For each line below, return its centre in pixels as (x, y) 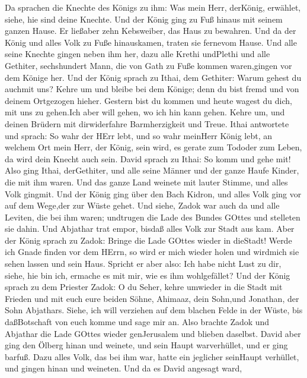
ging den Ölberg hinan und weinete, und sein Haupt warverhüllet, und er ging (146, 345)
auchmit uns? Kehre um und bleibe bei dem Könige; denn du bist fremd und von (152, 89)
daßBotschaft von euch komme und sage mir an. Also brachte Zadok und (137, 322)
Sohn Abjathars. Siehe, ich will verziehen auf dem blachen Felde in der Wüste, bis (154, 310)
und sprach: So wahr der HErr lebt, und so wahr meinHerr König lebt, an (139, 135)
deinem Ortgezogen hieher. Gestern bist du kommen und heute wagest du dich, (148, 100)
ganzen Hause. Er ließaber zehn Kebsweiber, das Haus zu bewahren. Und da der (151, 31)
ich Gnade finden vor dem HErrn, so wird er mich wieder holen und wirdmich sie (152, 252)
